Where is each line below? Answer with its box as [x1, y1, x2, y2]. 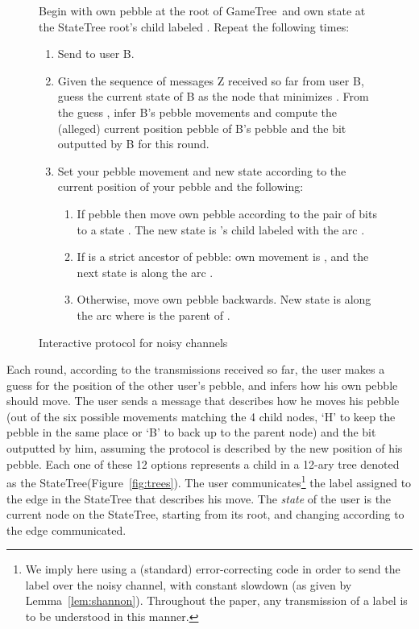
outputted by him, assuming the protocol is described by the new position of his [6, 440, 403, 457]
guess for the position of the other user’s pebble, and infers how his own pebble [6, 376, 398, 393]
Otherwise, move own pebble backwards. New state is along [77, 291, 371, 308]
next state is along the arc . [77, 263, 214, 280]
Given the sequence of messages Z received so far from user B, [57, 72, 364, 89]
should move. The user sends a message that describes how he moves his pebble [6, 392, 400, 409]
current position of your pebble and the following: [57, 178, 304, 195]
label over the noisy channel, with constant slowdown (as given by [25, 576, 352, 593]
